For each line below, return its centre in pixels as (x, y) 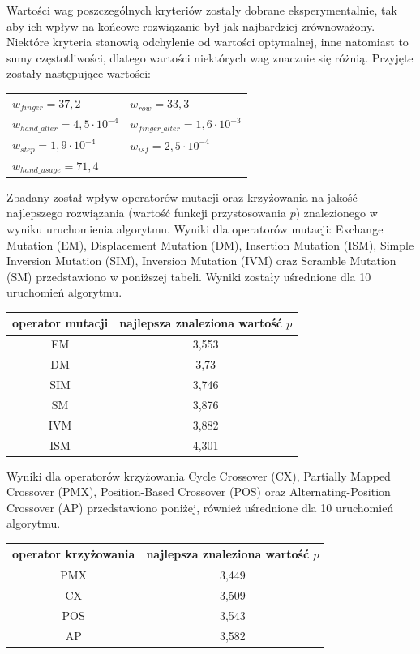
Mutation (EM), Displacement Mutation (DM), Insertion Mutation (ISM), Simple (210, 244)
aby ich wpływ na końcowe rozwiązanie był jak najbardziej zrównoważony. (191, 26)
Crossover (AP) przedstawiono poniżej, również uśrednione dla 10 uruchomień (200, 507)
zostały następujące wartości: (79, 73)
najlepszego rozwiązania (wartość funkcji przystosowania (146, 213)
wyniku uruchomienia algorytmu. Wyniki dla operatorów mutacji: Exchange (195, 228)
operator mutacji (60, 323)
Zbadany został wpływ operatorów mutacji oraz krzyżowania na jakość (182, 197)
